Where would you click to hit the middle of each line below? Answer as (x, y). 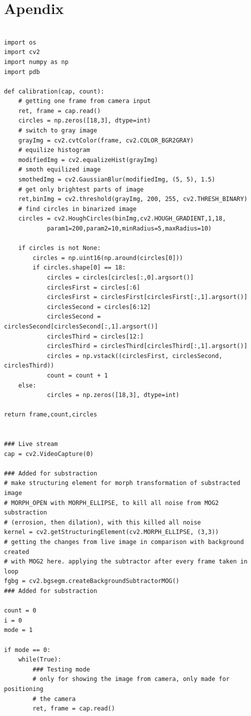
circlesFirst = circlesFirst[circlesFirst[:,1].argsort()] (147, 297)
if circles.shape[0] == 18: (79, 268)
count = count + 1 (77, 375)
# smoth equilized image (59, 170)
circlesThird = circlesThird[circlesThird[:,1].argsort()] (147, 346)
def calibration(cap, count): (54, 91)
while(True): (40, 660)
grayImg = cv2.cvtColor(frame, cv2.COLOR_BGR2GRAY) (106, 140)
